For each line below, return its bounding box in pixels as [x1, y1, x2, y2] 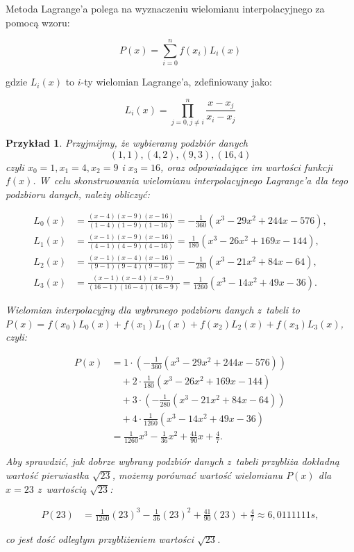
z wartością [37, 481, 87, 496]
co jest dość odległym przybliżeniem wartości [6, 532, 194, 546]
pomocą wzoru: [6, 15, 70, 29]
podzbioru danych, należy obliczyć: [6, 186, 150, 201]
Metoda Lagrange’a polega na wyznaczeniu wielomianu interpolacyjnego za [6, 1, 325, 15]
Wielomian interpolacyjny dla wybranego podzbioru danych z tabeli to [6, 302, 300, 317]
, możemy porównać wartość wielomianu [112, 467, 283, 482]
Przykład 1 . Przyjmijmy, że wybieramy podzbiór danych [6, 136, 248, 150]
